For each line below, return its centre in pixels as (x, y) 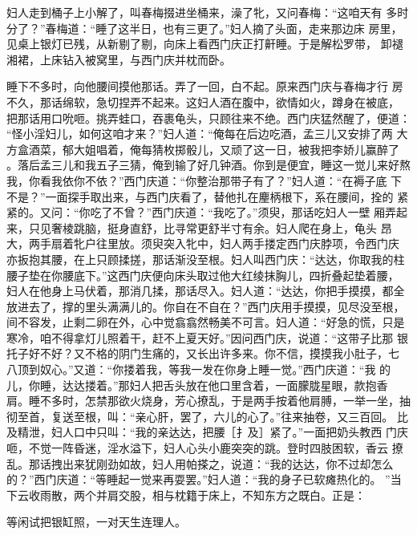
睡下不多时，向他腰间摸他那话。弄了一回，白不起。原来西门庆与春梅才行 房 (205, 86)
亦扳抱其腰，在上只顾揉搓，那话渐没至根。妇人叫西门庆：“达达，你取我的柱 (206, 259)
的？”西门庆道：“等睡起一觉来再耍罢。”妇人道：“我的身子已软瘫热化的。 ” (198, 479)
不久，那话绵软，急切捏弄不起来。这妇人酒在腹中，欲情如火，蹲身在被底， (203, 101)
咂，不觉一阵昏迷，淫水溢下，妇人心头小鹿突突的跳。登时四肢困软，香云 (197, 448)
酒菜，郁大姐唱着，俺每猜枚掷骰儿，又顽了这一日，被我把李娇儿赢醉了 (214, 149)
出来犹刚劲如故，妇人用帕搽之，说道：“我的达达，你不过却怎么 (228, 463)
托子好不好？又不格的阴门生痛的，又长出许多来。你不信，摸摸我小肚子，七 (203, 353)
